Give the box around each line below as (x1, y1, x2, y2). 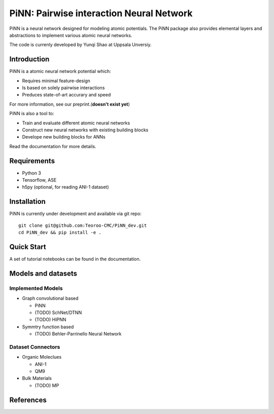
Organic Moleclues (22, 354, 62, 360)
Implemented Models (9, 285, 63, 292)
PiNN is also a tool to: (9, 111, 54, 117)
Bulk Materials (22, 375, 52, 382)
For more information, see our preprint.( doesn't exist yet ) (9, 101, 130, 107)
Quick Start (9, 243, 46, 251)
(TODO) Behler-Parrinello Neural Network (35, 331, 122, 337)
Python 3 (22, 170, 42, 176)
